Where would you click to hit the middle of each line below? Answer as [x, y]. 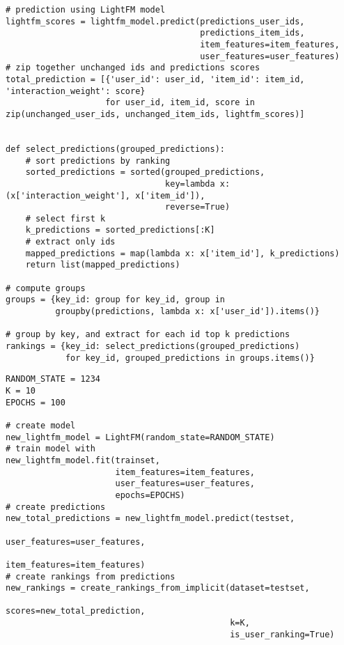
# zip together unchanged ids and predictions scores [133, 68]
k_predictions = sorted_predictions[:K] [120, 230]
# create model [41, 425]
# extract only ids [70, 242]
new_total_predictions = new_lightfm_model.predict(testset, [150, 519]
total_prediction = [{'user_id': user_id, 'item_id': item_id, [155, 79]
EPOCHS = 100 [36, 402]
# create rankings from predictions [91, 576]
